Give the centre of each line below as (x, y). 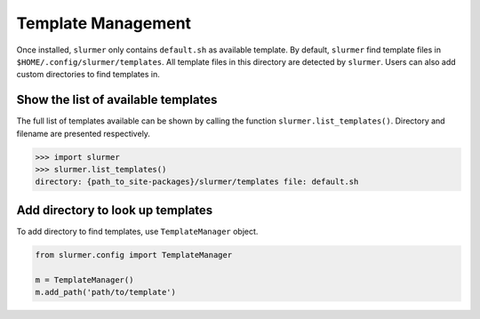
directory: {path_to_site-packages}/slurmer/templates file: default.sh (197, 182)
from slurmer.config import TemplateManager (134, 255)
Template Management (104, 23)
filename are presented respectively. (84, 133)
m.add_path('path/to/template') (106, 292)
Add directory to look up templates (115, 210)
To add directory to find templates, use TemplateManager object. (137, 231)
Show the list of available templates (117, 100)
